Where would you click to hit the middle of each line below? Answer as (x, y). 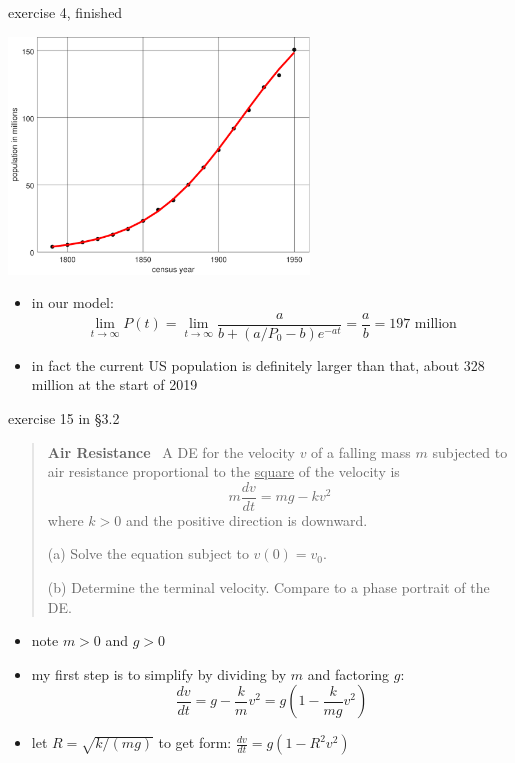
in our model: (72, 302)
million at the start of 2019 (114, 384)
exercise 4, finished (65, 12)
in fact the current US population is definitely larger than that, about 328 (258, 364)
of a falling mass (361, 451)
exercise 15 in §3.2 (64, 418)
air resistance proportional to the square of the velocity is (223, 471)
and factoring (348, 673)
